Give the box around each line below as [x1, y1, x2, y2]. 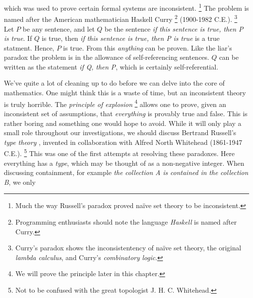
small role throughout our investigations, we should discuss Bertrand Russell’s [4, 127, 236, 138]
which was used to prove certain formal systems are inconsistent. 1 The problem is [4, 1, 249, 13]
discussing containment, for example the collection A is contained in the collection [4, 167, 249, 177]
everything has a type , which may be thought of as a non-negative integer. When [4, 158, 244, 168]
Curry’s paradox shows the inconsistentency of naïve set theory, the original [15, 243, 241, 253]
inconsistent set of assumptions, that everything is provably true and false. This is [4, 108, 248, 118]
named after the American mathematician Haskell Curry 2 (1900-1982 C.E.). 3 [4, 13, 237, 24]
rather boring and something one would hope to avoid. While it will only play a [4, 118, 241, 128]
